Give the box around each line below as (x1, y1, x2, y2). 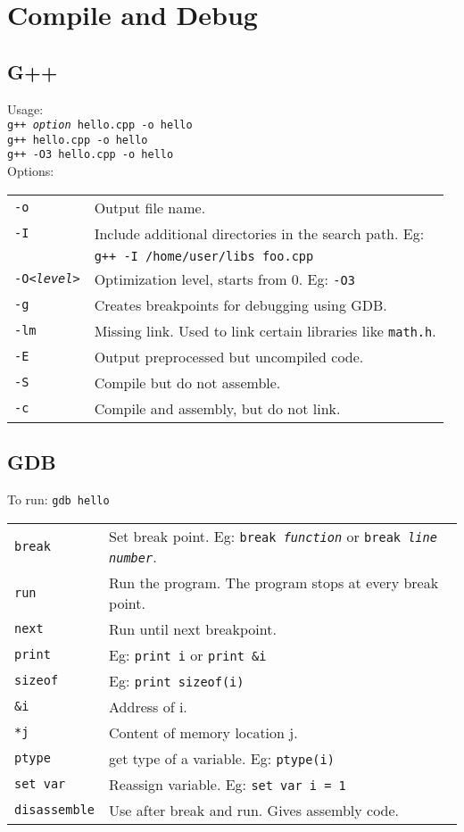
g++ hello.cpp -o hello (7, 133, 148, 146)
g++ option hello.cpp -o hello (7, 119, 193, 132)
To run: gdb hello (7, 489, 110, 508)
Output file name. (94, 196, 206, 218)
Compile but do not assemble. (94, 371, 281, 393)
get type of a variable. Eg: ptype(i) (109, 747, 335, 769)
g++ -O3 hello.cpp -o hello (7, 148, 174, 162)
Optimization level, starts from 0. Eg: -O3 (94, 268, 355, 289)
